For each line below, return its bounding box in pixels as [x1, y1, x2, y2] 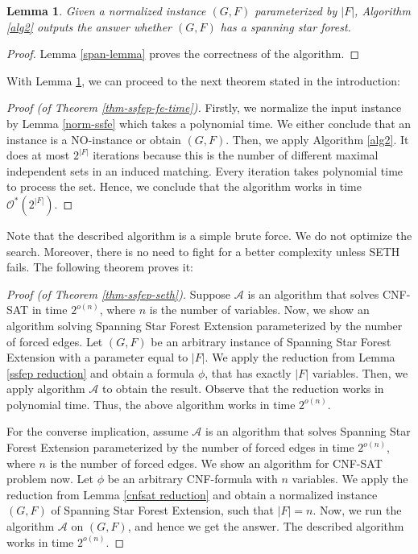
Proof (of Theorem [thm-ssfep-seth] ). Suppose [6, 285, 231, 302]
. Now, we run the [312, 502, 402, 519]
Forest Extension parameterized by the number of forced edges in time [6, 439, 354, 456]
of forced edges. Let [6, 333, 103, 349]
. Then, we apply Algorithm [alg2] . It [226, 130, 409, 147]
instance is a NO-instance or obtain [6, 130, 181, 147]
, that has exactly [205, 364, 292, 381]
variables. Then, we [312, 364, 408, 381]
